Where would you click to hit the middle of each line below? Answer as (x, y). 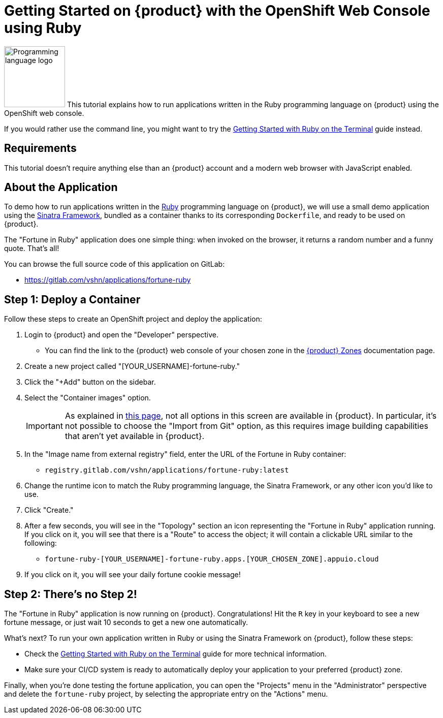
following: (41, 543)
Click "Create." (49, 510)
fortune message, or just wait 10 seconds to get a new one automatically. (126, 622)
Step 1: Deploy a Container (72, 299)
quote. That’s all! (32, 248)
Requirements (40, 148)
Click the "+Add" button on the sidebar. (90, 382)
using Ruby (43, 28)
